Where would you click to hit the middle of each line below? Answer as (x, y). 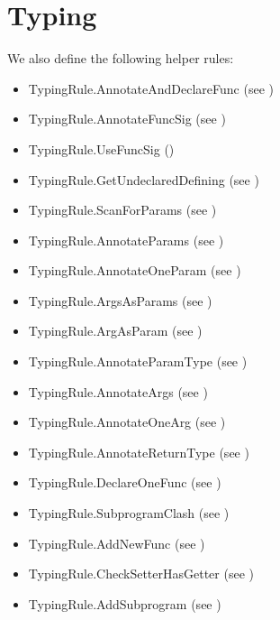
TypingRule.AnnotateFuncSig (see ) (127, 119)
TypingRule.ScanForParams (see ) (122, 210)
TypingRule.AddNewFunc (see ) (117, 543)
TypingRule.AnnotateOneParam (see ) (135, 270)
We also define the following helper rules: (121, 58)
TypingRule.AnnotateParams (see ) (126, 240)
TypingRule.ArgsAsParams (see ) (120, 300)
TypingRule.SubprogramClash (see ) (129, 513)
